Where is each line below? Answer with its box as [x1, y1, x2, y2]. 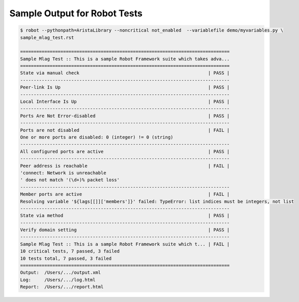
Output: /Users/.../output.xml [20, 270, 101, 276]
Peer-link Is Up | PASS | [20, 85, 230, 90]
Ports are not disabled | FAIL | [20, 127, 230, 133]
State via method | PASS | [20, 213, 230, 218]
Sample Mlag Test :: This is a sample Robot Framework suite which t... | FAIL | [20, 241, 230, 247]
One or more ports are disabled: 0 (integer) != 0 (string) [20, 134, 174, 140]
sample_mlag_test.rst [20, 35, 74, 40]
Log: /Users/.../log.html [20, 277, 96, 283]
